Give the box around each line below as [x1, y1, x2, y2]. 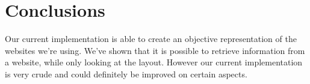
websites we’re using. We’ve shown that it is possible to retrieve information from [5, 44, 305, 56]
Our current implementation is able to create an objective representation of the [5, 32, 297, 45]
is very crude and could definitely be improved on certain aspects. [5, 67, 247, 80]
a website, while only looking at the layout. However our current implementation [5, 56, 303, 68]
